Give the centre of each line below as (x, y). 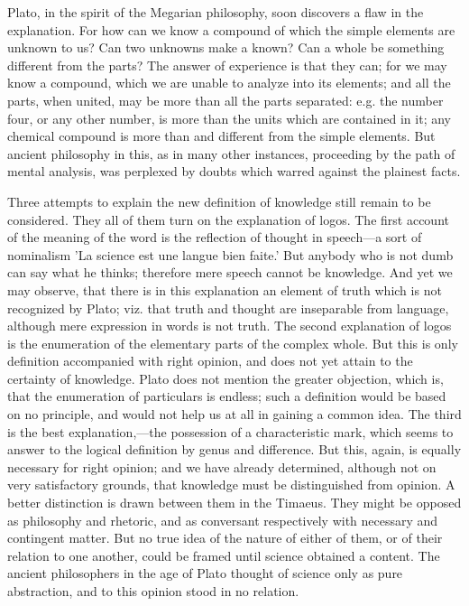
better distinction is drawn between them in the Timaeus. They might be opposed (234, 503)
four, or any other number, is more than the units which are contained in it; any (229, 118)
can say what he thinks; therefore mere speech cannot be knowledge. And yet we (230, 272)
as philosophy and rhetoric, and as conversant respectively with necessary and (223, 520)
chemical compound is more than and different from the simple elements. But (221, 136)
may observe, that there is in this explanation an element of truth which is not (225, 289)
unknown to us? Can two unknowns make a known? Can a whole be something (226, 47)
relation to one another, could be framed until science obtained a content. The (224, 555)
